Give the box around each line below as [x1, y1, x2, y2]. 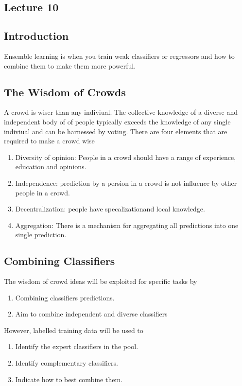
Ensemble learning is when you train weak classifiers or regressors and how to [4, 51, 235, 61]
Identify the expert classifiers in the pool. [15, 341, 138, 351]
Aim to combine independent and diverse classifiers [15, 309, 168, 319]
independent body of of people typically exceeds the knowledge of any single [4, 116, 231, 126]
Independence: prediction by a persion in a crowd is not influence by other [15, 177, 237, 188]
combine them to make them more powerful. [4, 60, 136, 70]
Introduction [4, 28, 69, 43]
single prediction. [15, 229, 67, 240]
